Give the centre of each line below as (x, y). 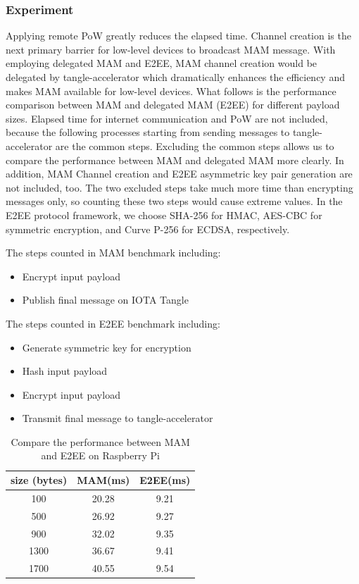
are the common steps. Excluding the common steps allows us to (195, 145)
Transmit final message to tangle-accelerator (118, 418)
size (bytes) (39, 480)
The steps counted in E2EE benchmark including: (113, 323)
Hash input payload (65, 371)
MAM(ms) (103, 480)
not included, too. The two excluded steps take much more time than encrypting (179, 187)
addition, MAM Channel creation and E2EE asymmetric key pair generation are (179, 174)
